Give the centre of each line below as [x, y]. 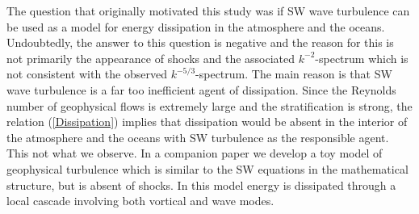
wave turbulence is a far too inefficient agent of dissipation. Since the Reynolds [201, 89]
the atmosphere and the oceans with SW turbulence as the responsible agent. [198, 137]
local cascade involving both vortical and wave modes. [140, 201]
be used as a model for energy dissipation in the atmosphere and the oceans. [196, 26]
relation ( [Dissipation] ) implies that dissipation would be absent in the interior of [207, 122]
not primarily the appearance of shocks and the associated [151, 58]
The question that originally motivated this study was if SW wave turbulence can [208, 10]
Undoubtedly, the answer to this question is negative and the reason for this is [200, 42]
